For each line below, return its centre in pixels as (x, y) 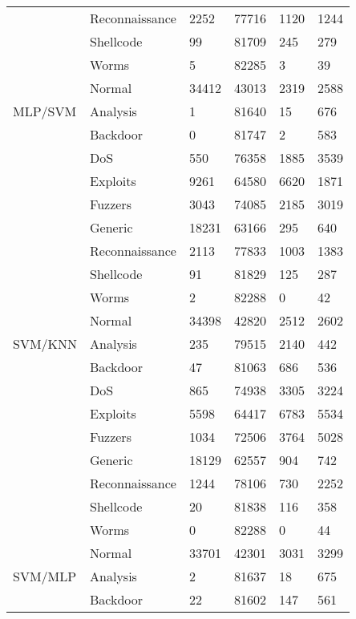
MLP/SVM (45, 111)
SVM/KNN (45, 344)
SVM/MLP (45, 576)
